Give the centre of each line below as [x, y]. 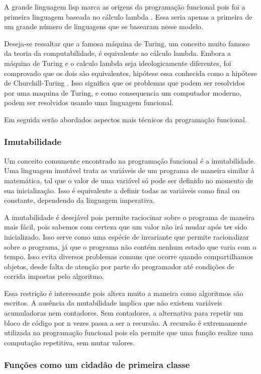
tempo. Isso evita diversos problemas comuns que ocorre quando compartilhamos [128, 256]
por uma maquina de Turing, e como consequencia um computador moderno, [123, 92]
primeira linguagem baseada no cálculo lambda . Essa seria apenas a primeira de [128, 16]
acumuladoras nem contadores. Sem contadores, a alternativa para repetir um [124, 313]
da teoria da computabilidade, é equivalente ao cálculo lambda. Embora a [118, 53]
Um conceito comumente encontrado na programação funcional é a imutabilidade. [130, 160]
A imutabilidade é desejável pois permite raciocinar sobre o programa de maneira [129, 217]
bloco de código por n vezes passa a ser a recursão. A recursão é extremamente [125, 322]
